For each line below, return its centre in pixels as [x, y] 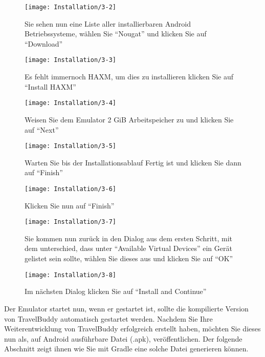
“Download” [44, 43]
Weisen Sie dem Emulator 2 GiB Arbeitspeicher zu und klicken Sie [129, 119]
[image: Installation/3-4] [70, 103]
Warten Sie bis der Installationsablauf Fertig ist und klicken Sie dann [133, 162]
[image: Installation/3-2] [70, 7]
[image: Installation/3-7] [70, 222]
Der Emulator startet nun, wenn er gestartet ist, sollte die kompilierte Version [126, 308]
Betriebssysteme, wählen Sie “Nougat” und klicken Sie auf [116, 34]
